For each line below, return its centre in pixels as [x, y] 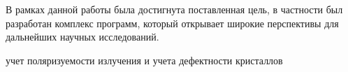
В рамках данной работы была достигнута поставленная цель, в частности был [174, 9]
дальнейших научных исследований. [82, 37]
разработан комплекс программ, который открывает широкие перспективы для [172, 23]
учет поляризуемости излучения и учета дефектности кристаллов [144, 60]
